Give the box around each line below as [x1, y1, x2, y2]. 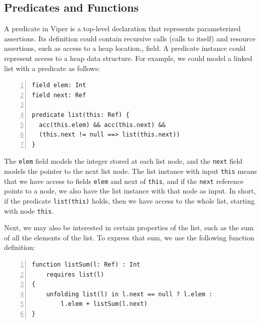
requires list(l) [46, 271, 105, 278]
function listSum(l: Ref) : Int [32, 261, 140, 268]
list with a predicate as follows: [4, 62, 100, 73]
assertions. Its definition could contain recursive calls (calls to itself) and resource [4, 33, 255, 43]
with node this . [4, 205, 54, 216]
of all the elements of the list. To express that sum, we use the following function [4, 232, 254, 242]
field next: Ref [32, 91, 86, 99]
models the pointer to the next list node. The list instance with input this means [4, 165, 257, 176]
